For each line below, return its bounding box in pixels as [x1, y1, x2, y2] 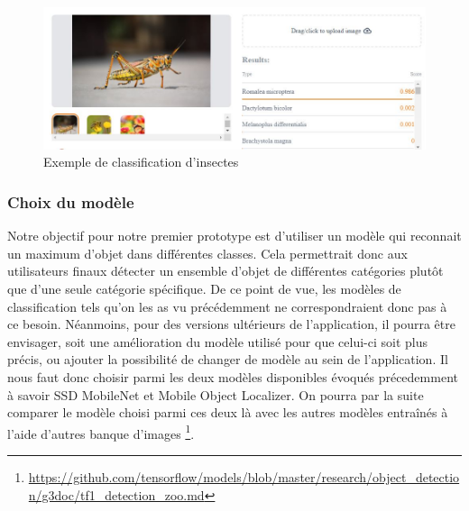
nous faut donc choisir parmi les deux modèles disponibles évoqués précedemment [7, 368, 458, 387]
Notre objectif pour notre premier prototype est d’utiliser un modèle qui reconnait [7, 226, 462, 245]
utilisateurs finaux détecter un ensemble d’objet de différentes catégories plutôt [7, 261, 444, 280]
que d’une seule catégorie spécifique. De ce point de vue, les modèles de [7, 279, 401, 298]
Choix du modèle [7, 191, 134, 213]
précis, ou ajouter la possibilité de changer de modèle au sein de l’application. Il [7, 350, 448, 369]
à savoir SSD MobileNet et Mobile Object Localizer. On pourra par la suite [7, 385, 424, 404]
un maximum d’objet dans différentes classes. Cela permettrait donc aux [7, 243, 408, 262]
